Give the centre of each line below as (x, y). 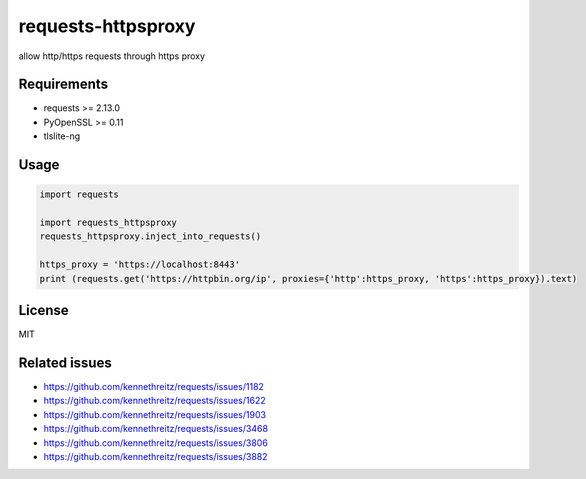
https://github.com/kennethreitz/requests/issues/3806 (156, 442)
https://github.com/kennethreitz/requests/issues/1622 (154, 401)
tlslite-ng (62, 136)
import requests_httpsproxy (108, 223)
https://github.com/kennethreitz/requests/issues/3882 (156, 456)
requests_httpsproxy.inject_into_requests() (150, 236)
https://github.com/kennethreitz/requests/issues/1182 (154, 386)
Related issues (65, 362)
